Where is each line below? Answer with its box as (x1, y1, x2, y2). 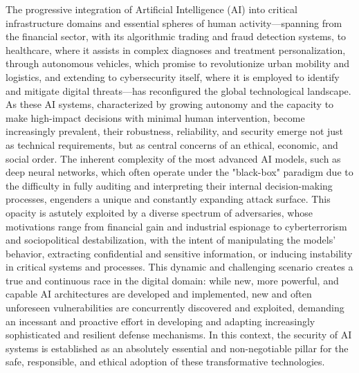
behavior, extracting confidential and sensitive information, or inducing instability (6, 246, 353, 260)
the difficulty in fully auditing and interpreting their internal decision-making (6, 178, 333, 192)
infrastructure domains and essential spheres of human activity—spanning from (6, 15, 342, 30)
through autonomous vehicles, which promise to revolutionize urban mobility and (6, 56, 350, 71)
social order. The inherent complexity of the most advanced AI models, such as (6, 151, 341, 165)
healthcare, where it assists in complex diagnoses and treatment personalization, (6, 42, 346, 57)
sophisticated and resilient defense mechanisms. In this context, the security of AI (6, 327, 352, 342)
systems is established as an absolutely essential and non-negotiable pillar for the (6, 340, 349, 355)
